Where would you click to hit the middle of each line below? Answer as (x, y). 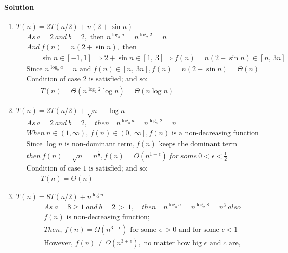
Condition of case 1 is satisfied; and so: (87, 168)
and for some (199, 229)
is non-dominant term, (99, 144)
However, (59, 243)
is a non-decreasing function (215, 133)
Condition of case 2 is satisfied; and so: (87, 80)
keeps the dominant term (198, 144)
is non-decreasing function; (108, 217)
